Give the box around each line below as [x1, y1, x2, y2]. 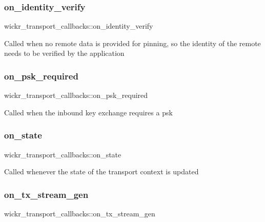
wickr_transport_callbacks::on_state [4, 149, 121, 159]
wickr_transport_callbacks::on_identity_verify [4, 21, 153, 31]
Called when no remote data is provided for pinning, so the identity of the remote [4, 37, 261, 48]
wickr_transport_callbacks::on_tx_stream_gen [4, 208, 155, 219]
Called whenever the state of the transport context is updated [4, 166, 199, 177]
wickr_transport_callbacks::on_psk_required [4, 90, 148, 100]
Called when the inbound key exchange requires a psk [4, 107, 173, 117]
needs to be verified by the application [4, 48, 125, 58]
